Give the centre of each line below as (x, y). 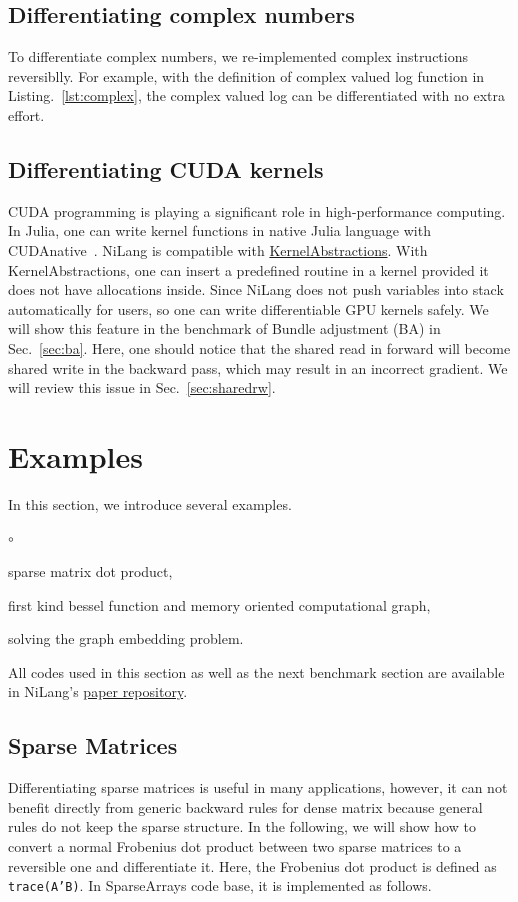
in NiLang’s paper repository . (98, 691)
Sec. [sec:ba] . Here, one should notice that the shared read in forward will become (259, 347)
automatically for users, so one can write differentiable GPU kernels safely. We (248, 308)
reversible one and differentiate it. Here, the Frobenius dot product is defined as (252, 865)
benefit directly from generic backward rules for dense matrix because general (245, 806)
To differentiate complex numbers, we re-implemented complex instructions (238, 56)
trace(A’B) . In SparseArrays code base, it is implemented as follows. (220, 885)
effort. (26, 114)
